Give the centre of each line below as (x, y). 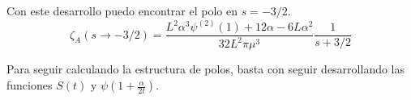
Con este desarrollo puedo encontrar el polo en (122, 10)
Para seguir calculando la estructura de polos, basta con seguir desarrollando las (206, 69)
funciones (30, 85)
